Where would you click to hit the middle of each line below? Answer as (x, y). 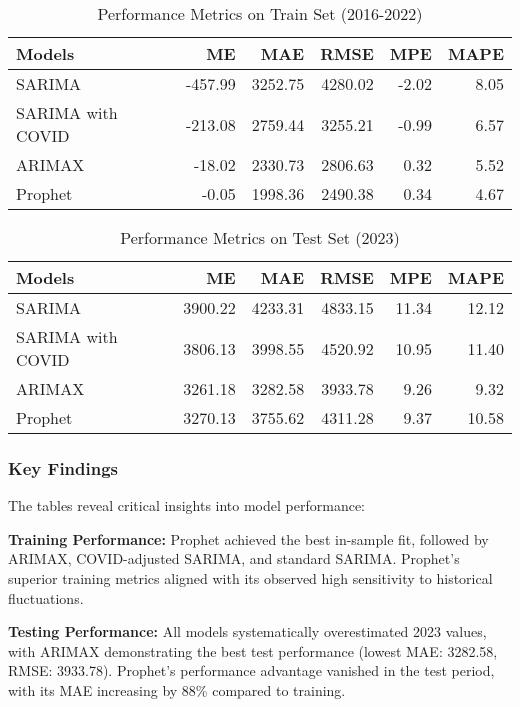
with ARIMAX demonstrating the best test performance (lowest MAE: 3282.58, (253, 650)
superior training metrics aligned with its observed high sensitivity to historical (250, 578)
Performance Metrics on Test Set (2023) (260, 237)
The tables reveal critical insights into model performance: (186, 505)
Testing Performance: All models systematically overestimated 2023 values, (247, 631)
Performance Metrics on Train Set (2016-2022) (260, 13)
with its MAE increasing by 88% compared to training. (177, 689)
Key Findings (63, 467)
